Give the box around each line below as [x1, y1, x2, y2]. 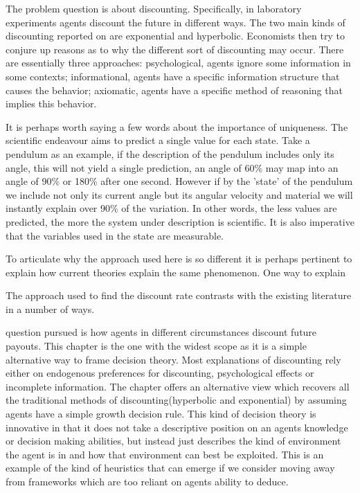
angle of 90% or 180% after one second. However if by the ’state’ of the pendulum [6, 174, 353, 188]
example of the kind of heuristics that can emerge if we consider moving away [6, 460, 335, 475]
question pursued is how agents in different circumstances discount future [6, 325, 317, 339]
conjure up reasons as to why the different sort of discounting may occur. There [6, 42, 344, 56]
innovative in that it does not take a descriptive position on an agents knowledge [6, 420, 348, 434]
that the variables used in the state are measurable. [6, 228, 224, 242]
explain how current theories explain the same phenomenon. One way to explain [6, 265, 346, 279]
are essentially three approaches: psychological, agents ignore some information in [6, 55, 351, 70]
